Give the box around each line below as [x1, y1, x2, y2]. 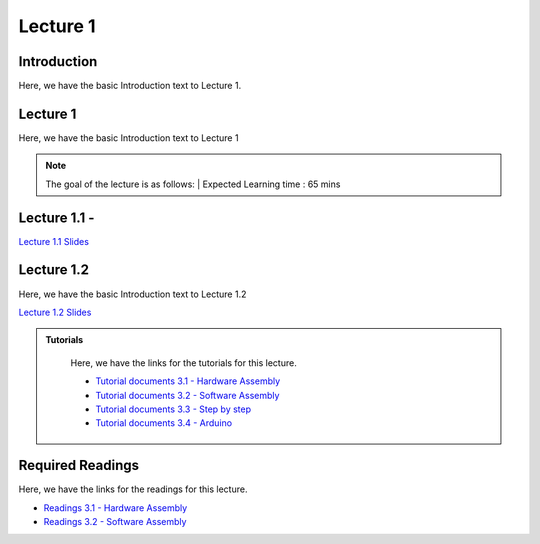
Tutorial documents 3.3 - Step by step [95, 403, 252, 415]
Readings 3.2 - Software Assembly [43, 515, 187, 527]
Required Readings [18, 457, 140, 474]
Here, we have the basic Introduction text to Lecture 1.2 [18, 288, 247, 300]
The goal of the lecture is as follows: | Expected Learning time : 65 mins [45, 178, 341, 190]
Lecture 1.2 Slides [18, 306, 92, 318]
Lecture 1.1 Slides [18, 235, 90, 247]
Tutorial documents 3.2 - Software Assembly [95, 389, 280, 401]
